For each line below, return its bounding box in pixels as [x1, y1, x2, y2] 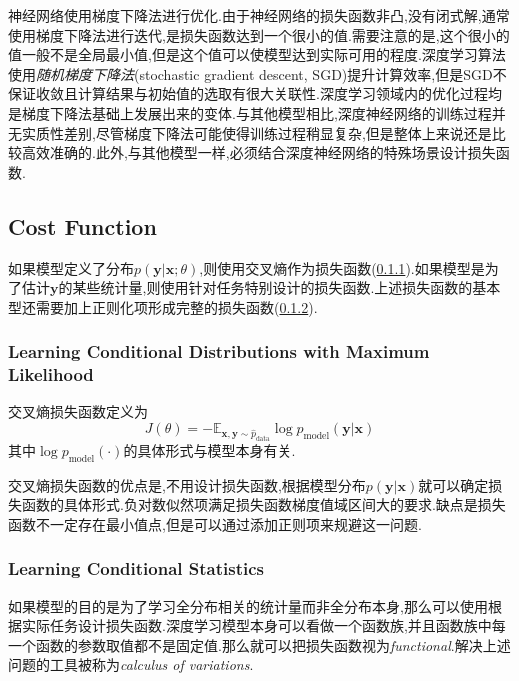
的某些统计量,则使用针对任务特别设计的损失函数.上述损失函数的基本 [58, 277, 501, 298]
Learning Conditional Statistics [8, 556, 264, 581]
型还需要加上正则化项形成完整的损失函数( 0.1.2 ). [8, 296, 318, 317]
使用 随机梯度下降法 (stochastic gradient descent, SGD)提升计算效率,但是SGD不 [8, 63, 507, 84]
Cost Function [8, 210, 157, 241]
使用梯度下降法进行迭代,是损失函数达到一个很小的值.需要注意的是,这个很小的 [8, 24, 510, 45]
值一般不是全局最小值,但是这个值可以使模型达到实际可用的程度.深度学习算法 [8, 44, 506, 65]
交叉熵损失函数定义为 [8, 401, 148, 422]
